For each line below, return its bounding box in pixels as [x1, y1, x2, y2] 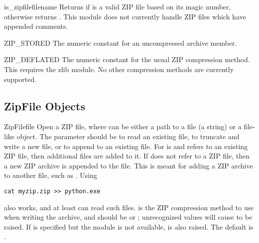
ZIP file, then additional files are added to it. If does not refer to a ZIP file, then [4, 151, 250, 161]
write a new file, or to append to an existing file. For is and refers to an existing [4, 141, 248, 151]
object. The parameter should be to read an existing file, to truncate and [16, 131, 240, 141]
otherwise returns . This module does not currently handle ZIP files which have [4, 11, 246, 21]
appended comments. [4, 21, 68, 31]
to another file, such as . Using [4, 170, 97, 180]
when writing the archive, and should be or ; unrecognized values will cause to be [4, 212, 253, 222]
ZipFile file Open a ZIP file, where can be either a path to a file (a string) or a [4, 121, 242, 132]
